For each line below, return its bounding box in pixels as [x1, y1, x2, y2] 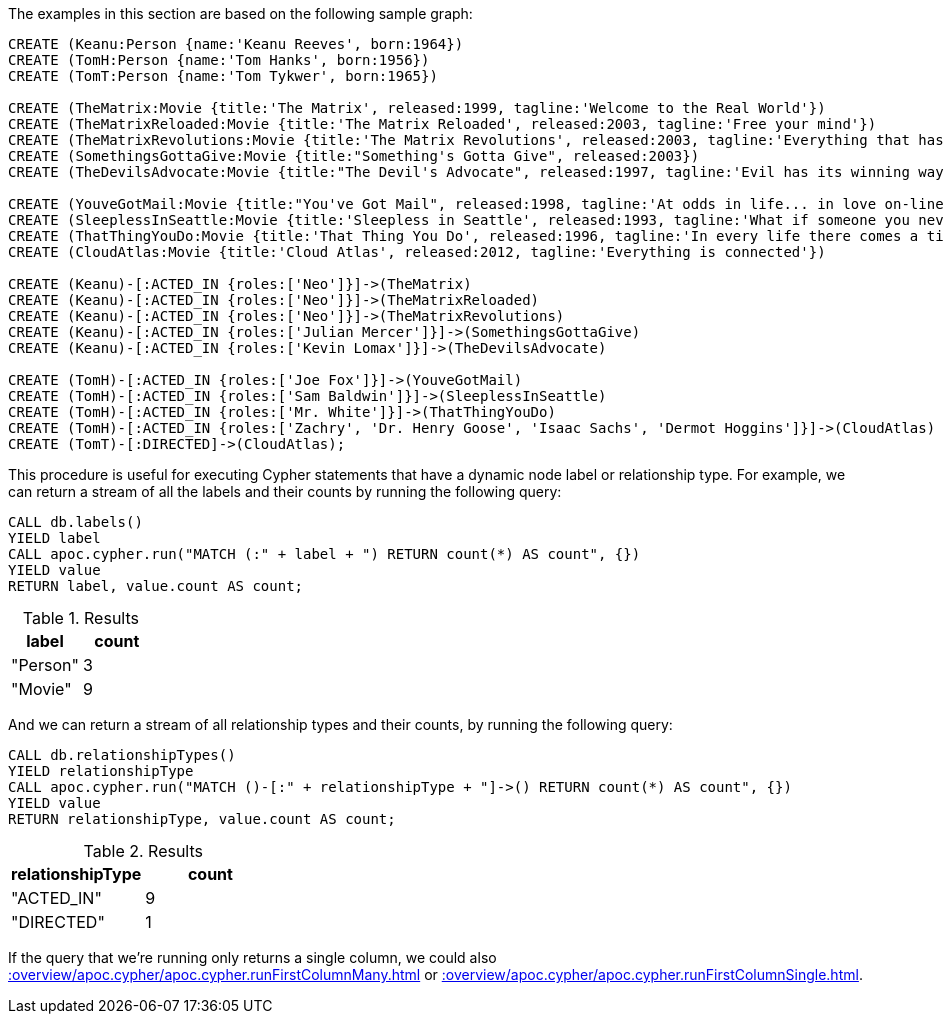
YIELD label [8, 530, 101, 546]
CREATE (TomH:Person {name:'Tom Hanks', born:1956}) [8, 52, 430, 68]
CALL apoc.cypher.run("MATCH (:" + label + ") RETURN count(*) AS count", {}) [8, 546, 641, 562]
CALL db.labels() [8, 514, 143, 530]
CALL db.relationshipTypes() [8, 747, 236, 763]
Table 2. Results [83, 841, 203, 861]
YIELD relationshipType [8, 763, 194, 779]
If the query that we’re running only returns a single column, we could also [8, 949, 497, 966]
